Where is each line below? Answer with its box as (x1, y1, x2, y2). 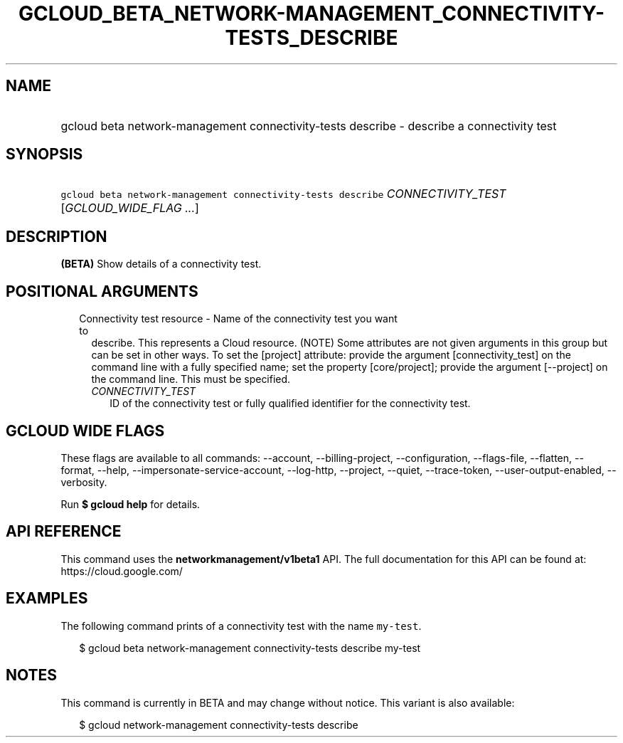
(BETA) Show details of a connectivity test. (60, 258, 262, 270)
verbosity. (60, 475, 107, 488)
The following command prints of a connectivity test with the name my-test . (60, 619, 422, 632)
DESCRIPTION (6, 227, 107, 246)
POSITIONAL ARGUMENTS (6, 282, 198, 300)
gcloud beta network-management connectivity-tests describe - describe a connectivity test (60, 118, 557, 133)
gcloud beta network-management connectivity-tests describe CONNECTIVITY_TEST (60, 186, 506, 201)
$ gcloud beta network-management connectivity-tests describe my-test (79, 641, 421, 654)
